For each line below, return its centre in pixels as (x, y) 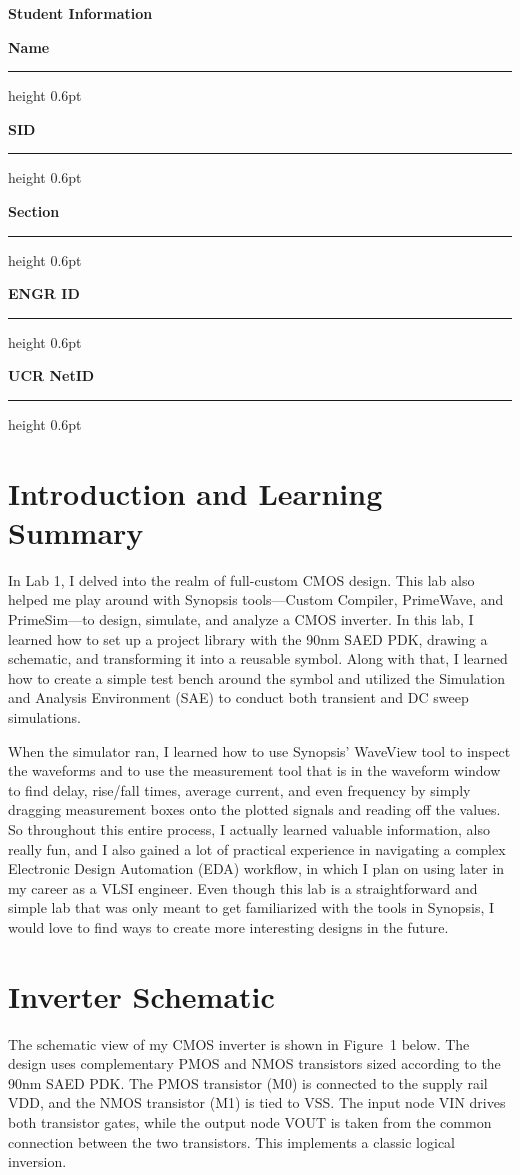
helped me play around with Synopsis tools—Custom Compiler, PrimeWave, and (256, 599)
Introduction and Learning (195, 492)
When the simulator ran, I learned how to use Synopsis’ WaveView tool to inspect (259, 750)
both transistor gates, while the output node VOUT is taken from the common (250, 1122)
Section (34, 210)
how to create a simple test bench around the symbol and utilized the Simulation (256, 677)
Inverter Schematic (141, 995)
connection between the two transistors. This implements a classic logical (231, 1141)
